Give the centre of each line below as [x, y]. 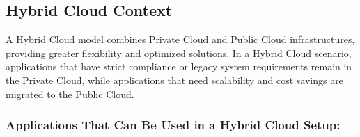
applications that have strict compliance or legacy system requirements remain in [179, 66]
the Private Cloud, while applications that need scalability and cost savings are [174, 80]
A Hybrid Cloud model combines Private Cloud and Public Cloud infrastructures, [180, 39]
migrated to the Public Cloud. [70, 94]
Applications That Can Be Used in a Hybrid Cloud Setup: [173, 125]
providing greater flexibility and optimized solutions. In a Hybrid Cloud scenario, [179, 53]
